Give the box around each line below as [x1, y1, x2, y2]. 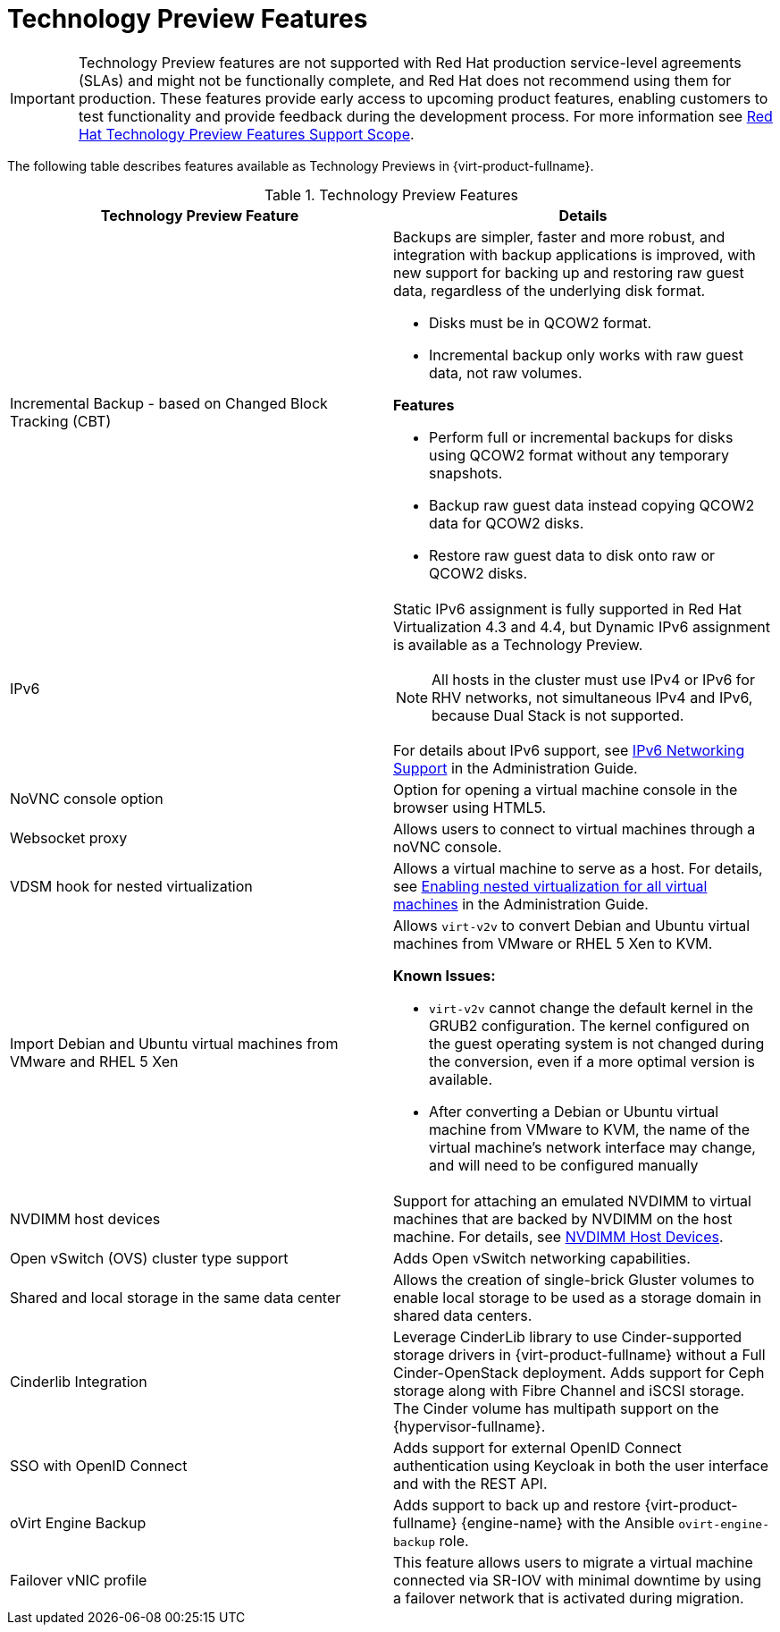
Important [10, 89, 75, 107]
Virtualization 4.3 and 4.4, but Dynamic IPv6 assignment [393, 617, 770, 636]
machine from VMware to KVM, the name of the [429, 1120, 751, 1138]
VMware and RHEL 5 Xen [10, 1052, 179, 1070]
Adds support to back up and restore [393, 1495, 641, 1514]
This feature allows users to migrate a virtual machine [393, 1552, 753, 1571]
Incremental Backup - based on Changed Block [10, 393, 328, 412]
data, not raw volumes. [429, 363, 583, 382]
